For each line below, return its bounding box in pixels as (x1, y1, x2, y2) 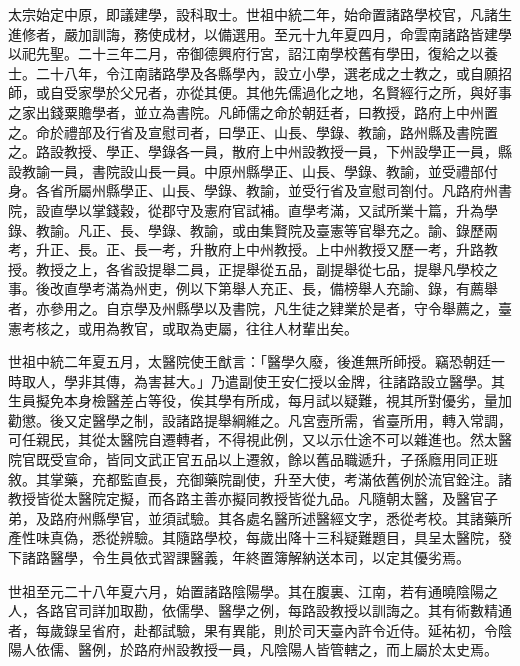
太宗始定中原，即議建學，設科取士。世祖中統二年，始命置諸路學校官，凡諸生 (8, 4, 512, 24)
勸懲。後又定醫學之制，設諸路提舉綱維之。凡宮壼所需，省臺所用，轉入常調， (8, 409, 512, 430)
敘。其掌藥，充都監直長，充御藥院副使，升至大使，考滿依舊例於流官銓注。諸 (8, 468, 512, 489)
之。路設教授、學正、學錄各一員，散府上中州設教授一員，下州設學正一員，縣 (8, 141, 512, 162)
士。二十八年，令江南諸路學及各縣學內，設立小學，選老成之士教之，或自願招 (8, 62, 512, 83)
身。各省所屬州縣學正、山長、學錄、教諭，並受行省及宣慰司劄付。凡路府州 (8, 180, 498, 201)
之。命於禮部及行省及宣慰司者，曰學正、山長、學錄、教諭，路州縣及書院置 (8, 121, 498, 142)
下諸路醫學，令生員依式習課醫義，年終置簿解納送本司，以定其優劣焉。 (8, 547, 470, 568)
